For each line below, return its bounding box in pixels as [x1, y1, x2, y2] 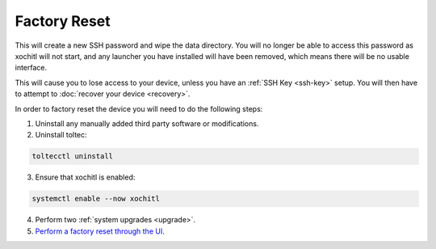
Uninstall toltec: [35, 130, 88, 140]
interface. [15, 63, 48, 73]
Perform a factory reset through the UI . [35, 226, 165, 236]
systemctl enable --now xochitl [31, 194, 161, 204]
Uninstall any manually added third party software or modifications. [35, 118, 259, 129]
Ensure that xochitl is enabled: [35, 172, 136, 182]
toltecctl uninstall [31, 152, 113, 161]
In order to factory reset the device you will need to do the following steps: [15, 103, 263, 113]
